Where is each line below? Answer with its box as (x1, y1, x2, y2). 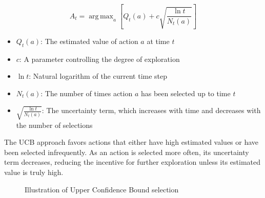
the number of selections (16, 119, 93, 130)
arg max (89, 12, 114, 20)
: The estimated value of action (40, 35, 138, 46)
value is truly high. (4, 167, 64, 178)
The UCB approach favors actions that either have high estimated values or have (4, 137, 259, 147)
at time (147, 35, 170, 46)
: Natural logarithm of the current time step (29, 71, 168, 81)
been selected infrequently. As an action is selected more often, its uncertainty (4, 146, 249, 157)
